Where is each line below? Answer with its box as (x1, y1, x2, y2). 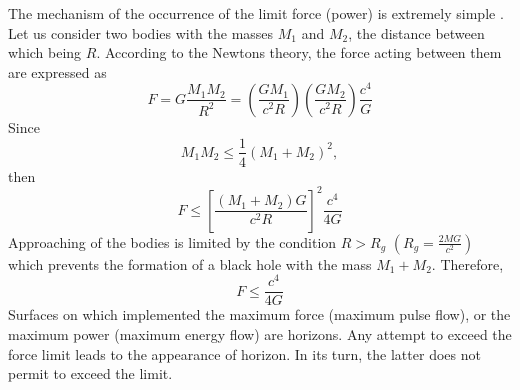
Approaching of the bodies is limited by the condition (8, 231, 337, 252)
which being (8, 42, 82, 63)
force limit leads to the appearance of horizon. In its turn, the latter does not (8, 343, 481, 364)
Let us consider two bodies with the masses (8, 22, 274, 43)
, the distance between (348, 22, 485, 43)
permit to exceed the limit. (8, 363, 173, 384)
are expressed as (8, 61, 107, 82)
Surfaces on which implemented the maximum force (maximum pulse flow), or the (8, 304, 511, 325)
